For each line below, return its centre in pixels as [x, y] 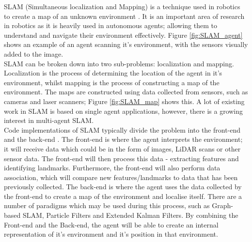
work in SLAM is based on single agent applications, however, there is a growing [124, 111]
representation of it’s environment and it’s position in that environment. [111, 234]
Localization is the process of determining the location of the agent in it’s [113, 73]
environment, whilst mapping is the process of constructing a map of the [112, 82]
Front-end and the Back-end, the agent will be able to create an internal [111, 224]
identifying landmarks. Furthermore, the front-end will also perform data [112, 168]
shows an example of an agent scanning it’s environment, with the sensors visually [126, 44]
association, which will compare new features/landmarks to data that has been [121, 177]
